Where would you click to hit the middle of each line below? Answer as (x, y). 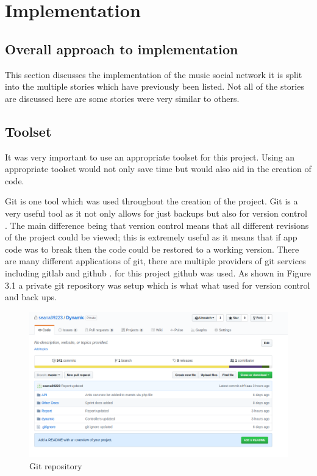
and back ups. (31, 297)
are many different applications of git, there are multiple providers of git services (155, 261)
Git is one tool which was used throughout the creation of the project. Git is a (151, 201)
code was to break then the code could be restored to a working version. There (152, 249)
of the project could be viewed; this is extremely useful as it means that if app (151, 237)
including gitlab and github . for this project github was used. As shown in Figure (158, 272)
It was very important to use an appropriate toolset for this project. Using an (150, 157)
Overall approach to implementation (122, 49)
